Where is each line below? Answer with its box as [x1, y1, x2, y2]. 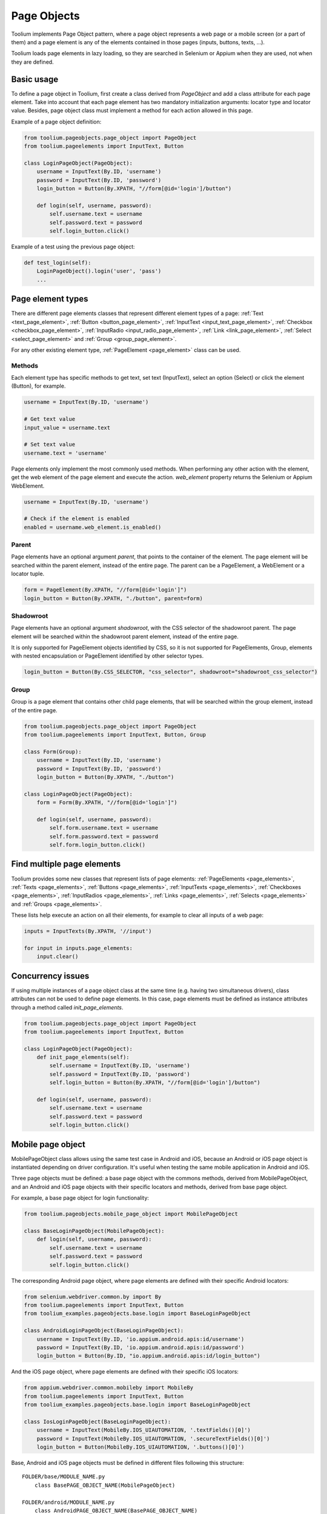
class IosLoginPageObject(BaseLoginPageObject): [24, 1418, 171, 1425]
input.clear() [36, 953, 79, 960]
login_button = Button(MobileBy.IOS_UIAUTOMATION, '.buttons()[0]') [36, 1444, 245, 1450]
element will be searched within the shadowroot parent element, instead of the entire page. [11, 633, 239, 640]
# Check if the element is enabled [24, 515, 130, 522]
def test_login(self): [24, 259, 91, 266]
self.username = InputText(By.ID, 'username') [49, 1062, 190, 1069]
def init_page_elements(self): [36, 1054, 130, 1061]
